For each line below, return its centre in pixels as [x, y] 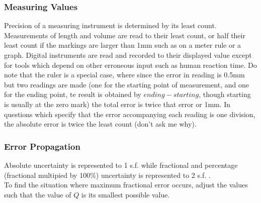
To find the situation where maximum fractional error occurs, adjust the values [126, 185]
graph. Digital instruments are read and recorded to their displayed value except [128, 55]
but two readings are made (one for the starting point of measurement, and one [126, 84]
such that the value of [38, 194]
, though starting [225, 94]
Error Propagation [42, 146]
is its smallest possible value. [125, 194]
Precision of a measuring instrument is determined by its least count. [110, 25]
